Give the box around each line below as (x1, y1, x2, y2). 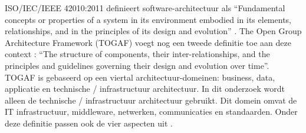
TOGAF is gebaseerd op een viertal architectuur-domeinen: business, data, (5, 71, 275, 83)
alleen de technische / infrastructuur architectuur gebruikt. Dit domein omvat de (5, 94, 297, 106)
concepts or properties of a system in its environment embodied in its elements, (5, 13, 291, 25)
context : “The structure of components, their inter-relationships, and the (5, 48, 270, 60)
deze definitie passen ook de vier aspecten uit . (5, 117, 173, 129)
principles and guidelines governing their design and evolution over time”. (5, 59, 269, 71)
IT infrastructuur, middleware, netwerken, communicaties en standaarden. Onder (5, 105, 298, 118)
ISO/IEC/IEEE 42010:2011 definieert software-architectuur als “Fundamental (5, 2, 285, 14)
